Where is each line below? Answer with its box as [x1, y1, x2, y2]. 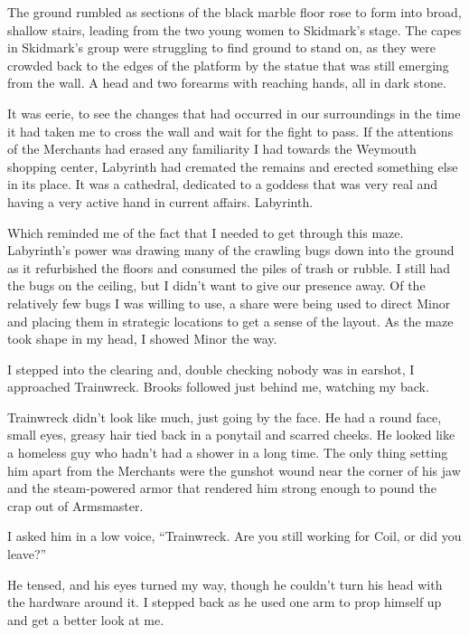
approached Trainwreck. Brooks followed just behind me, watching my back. [7, 377, 429, 396]
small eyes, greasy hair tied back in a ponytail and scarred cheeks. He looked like [7, 425, 455, 444]
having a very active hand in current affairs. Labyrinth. [7, 192, 314, 211]
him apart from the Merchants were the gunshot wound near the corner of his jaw [7, 460, 461, 479]
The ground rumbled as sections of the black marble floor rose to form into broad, [7, 3, 462, 21]
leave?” [7, 545, 47, 564]
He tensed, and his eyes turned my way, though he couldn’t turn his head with [7, 574, 443, 593]
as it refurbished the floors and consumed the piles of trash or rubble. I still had [7, 258, 451, 277]
